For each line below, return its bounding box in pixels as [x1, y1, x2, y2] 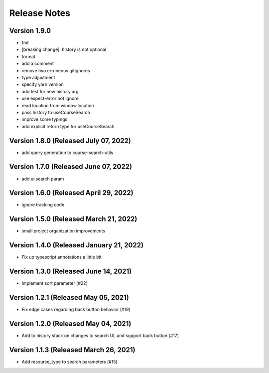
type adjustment [21, 75, 55, 81]
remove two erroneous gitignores [21, 67, 90, 73]
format [21, 53, 36, 59]
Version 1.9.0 [9, 26, 51, 35]
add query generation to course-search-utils [21, 150, 114, 156]
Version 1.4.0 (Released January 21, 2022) [9, 241, 144, 249]
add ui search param [21, 176, 64, 182]
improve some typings [21, 116, 68, 122]
